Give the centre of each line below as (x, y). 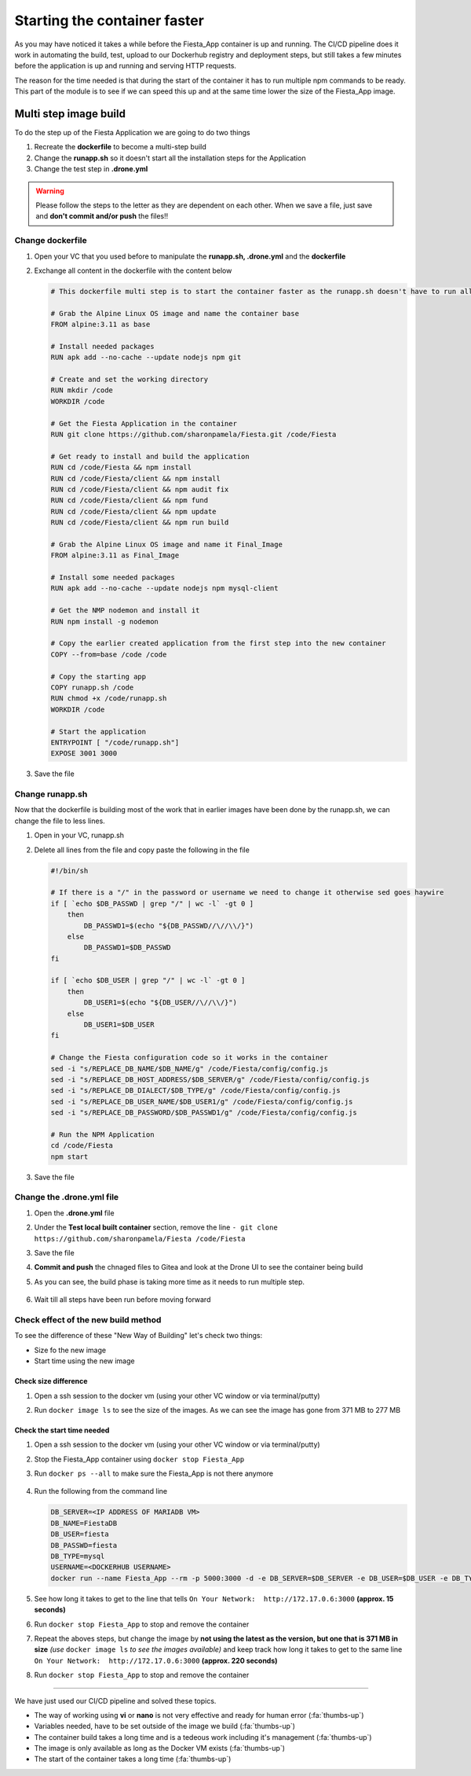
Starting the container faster (109, 20)
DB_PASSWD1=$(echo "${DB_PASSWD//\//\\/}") (169, 925)
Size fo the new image (70, 1350)
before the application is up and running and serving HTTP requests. (126, 66)
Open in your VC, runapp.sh (79, 835)
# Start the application (99, 732)
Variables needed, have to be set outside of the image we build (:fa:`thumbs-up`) (165, 1726)
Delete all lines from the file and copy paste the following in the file (142, 850)
